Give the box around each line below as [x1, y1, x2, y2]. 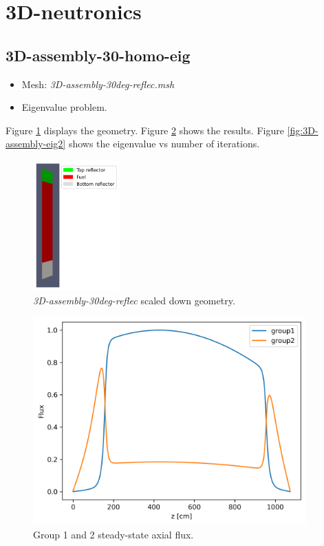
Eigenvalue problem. [21, 100, 107, 114]
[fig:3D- [287, 123, 318, 137]
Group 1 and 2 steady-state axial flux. [33, 527, 194, 542]
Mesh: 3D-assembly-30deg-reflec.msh [21, 76, 175, 91]
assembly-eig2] [6, 136, 66, 151]
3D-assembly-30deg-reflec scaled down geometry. [33, 293, 235, 307]
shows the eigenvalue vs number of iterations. [68, 136, 260, 151]
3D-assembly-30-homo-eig [6, 44, 191, 65]
